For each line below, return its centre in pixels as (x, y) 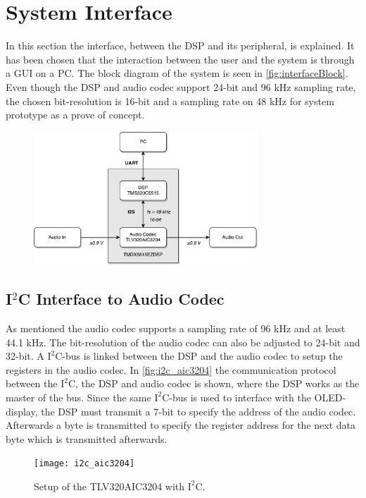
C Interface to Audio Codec (121, 299)
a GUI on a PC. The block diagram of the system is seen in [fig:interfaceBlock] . (177, 73)
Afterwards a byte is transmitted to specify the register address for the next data (181, 425)
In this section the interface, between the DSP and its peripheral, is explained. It (180, 45)
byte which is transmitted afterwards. (87, 438)
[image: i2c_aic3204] (84, 464)
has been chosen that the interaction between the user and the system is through (180, 59)
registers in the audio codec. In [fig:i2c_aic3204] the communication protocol (171, 369)
